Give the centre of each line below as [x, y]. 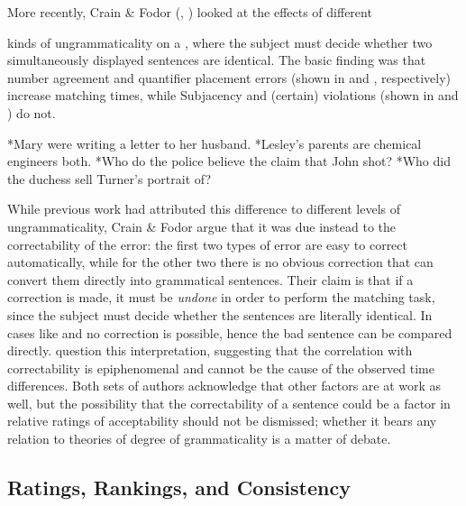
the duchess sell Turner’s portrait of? [110, 178]
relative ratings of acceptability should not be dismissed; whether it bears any [222, 421]
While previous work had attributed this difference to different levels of [204, 209]
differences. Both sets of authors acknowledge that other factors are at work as [224, 386]
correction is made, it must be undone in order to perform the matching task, [221, 297]
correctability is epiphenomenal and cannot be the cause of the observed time [221, 368]
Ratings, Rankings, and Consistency [179, 488]
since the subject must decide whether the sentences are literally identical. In [220, 314]
